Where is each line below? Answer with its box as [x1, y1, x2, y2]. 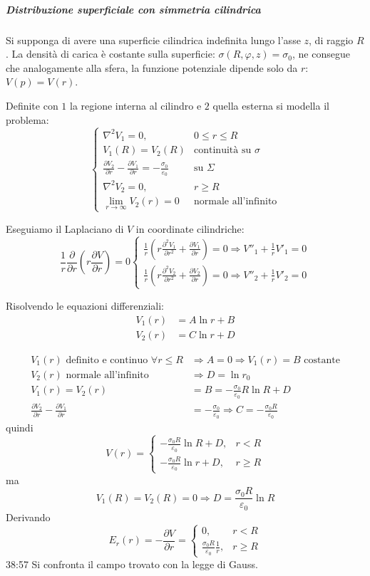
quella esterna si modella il [212, 98, 329, 112]
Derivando [6, 509, 51, 524]
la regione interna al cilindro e [70, 98, 202, 112]
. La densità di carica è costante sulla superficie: [6, 46, 215, 61]
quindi [6, 419, 34, 434]
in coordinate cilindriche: [135, 221, 245, 236]
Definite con [6, 98, 58, 112]
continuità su [194, 145, 252, 156]
